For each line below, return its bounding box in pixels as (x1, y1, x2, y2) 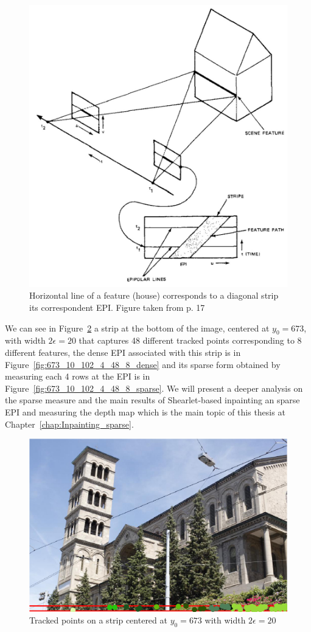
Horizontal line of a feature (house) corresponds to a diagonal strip (29, 289, 279, 302)
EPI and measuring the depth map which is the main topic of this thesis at (5, 406, 285, 418)
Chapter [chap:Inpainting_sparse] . (5, 417, 134, 430)
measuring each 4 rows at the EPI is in (5, 370, 150, 383)
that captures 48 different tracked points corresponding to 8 (79, 334, 302, 347)
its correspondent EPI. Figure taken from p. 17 (29, 301, 205, 314)
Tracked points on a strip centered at (29, 614, 167, 627)
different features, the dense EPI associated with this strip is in (5, 346, 241, 359)
